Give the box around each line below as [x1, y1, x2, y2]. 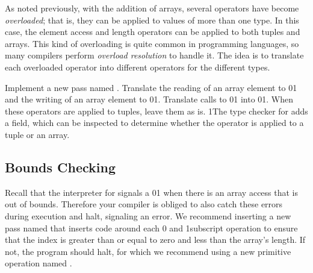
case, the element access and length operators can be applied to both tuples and [5, 25, 300, 38]
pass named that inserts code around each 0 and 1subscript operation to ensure [5, 221, 298, 234]
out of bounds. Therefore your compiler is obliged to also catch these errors [5, 198, 283, 210]
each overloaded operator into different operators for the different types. [5, 60, 270, 73]
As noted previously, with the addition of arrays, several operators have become [5, 2, 299, 14]
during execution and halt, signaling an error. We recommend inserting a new [5, 209, 291, 222]
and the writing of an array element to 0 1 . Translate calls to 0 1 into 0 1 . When [5, 93, 294, 105]
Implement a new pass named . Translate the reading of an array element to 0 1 [5, 81, 297, 93]
